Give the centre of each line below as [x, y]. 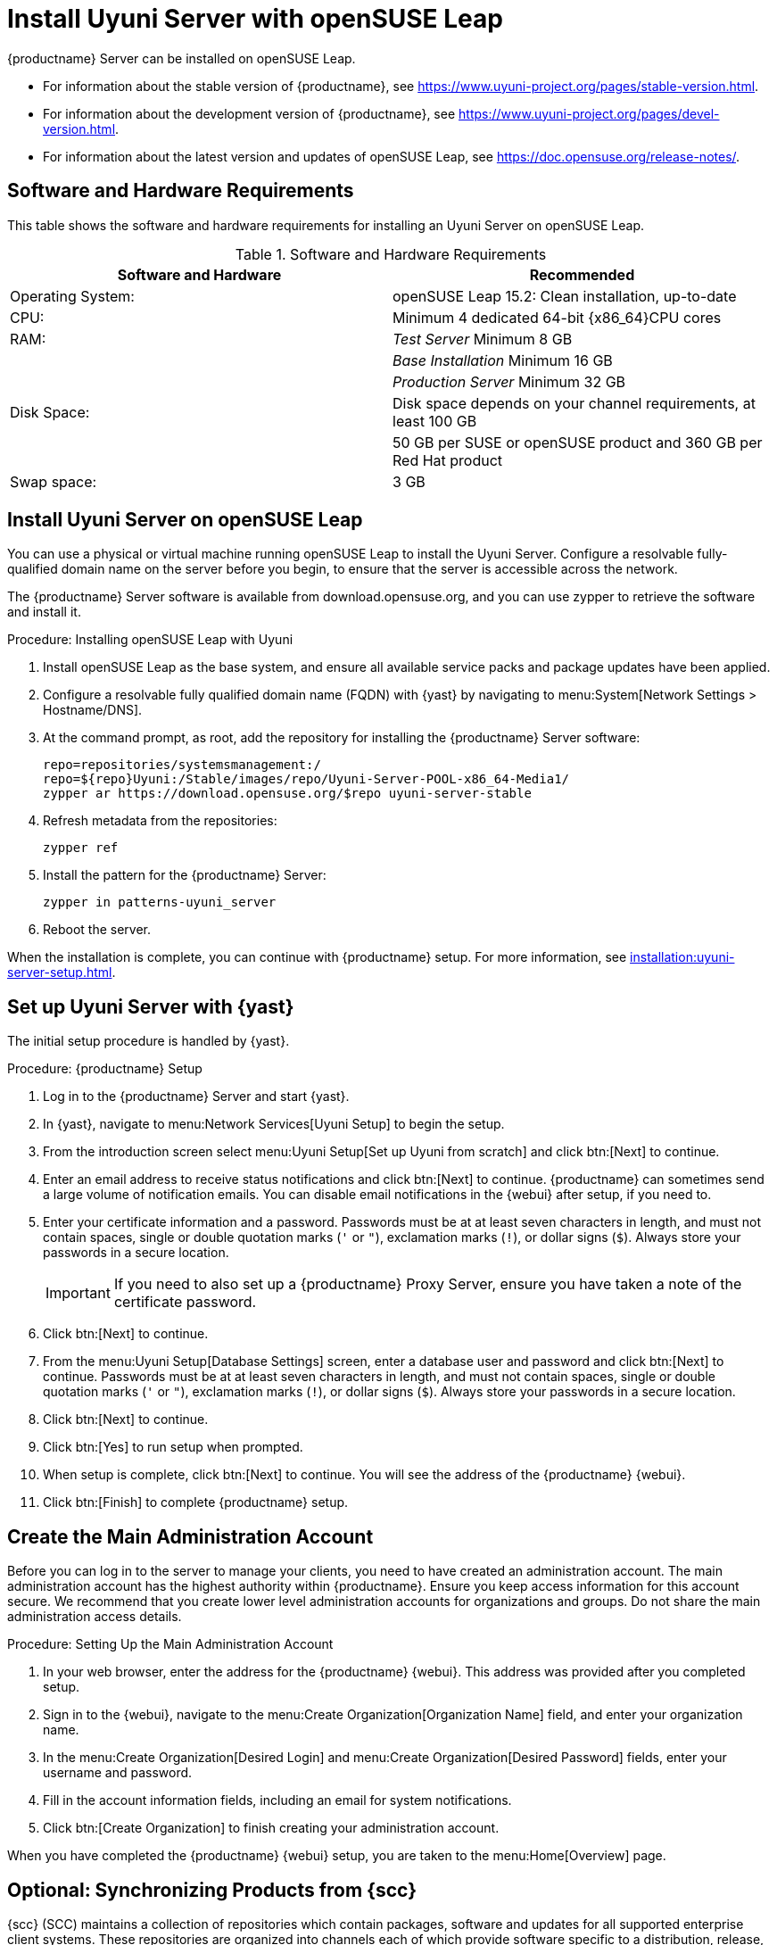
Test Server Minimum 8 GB [483, 339]
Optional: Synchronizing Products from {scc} [212, 1890]
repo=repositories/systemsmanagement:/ [182, 765]
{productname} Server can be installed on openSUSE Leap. [182, 58]
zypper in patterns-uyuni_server [160, 902]
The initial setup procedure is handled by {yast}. [149, 1041]
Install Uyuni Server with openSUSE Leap [255, 19]
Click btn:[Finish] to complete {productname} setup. [196, 1502]
